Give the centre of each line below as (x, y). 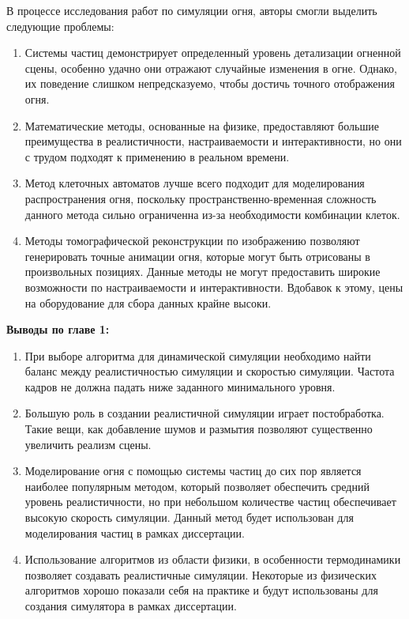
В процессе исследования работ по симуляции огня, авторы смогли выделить (192, 10)
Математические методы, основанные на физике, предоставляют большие (202, 125)
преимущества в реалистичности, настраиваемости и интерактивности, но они (213, 141)
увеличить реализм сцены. (88, 444)
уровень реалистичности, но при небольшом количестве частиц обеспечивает (210, 502)
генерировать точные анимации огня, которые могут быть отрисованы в (197, 256)
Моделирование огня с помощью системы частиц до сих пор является (193, 471)
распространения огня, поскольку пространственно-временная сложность (201, 198)
